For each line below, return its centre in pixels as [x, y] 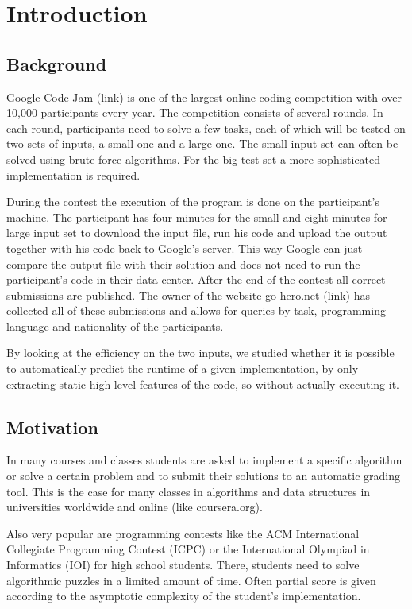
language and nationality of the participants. [115, 326]
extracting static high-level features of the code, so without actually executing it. [203, 384]
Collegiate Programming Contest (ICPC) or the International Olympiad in [188, 549]
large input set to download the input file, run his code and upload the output [197, 233]
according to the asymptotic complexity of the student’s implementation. [184, 596]
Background [57, 63]
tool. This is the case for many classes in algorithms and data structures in [189, 491]
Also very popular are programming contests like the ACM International [183, 533]
